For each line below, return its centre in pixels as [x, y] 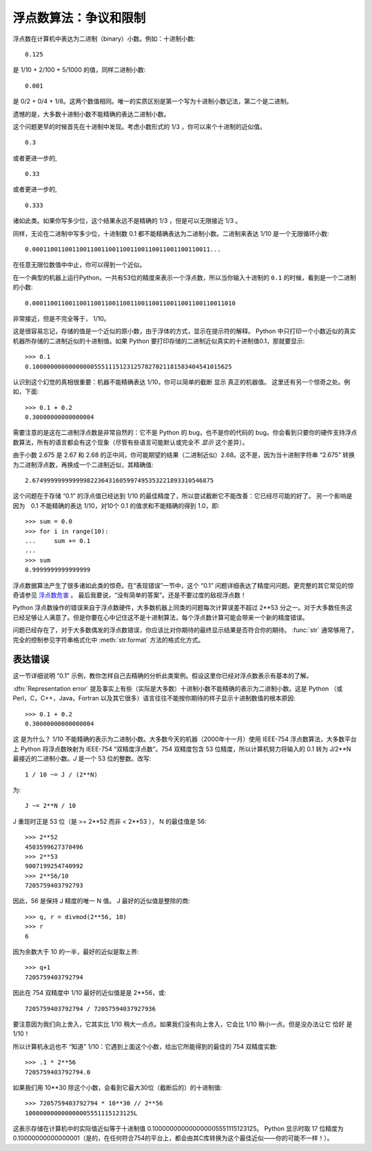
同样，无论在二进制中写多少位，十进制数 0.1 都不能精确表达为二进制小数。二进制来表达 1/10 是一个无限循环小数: [171, 233]
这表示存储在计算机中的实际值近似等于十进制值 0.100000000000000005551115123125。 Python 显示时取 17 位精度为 [178, 1129]
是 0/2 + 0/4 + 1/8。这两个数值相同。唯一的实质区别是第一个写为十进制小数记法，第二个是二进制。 [153, 101]
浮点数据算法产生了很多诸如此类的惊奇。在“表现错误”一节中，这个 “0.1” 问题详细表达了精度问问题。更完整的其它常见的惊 [183, 585]
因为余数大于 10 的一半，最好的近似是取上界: [76, 952]
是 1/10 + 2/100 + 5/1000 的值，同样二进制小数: [79, 70]
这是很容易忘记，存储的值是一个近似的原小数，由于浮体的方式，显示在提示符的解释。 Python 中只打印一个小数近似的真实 [184, 331]
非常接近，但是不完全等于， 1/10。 [61, 318]
